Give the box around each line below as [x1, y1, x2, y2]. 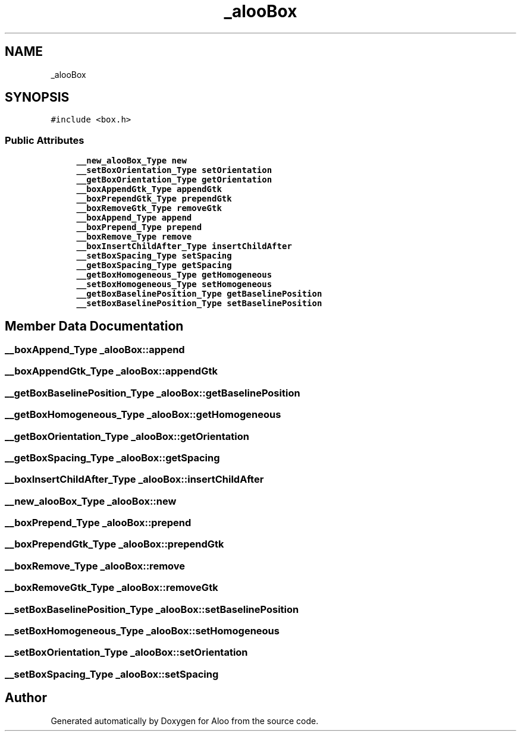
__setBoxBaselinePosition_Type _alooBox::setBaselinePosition [5, 603, 299, 615]
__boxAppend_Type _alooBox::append [5, 344, 185, 356]
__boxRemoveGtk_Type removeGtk [76, 203, 222, 213]
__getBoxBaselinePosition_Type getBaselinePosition [76, 289, 322, 299]
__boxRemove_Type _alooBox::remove [5, 559, 186, 572]
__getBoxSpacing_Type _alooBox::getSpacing [5, 451, 220, 464]
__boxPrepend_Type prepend [76, 222, 202, 232]
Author [5, 690, 47, 706]
